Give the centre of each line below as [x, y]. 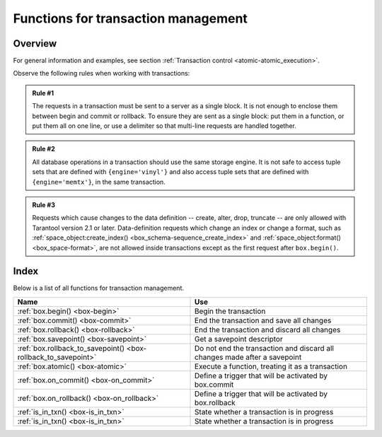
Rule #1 [43, 93]
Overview [35, 43]
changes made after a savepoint [248, 357]
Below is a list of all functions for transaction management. [98, 288]
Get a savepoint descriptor [239, 339]
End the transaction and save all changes [263, 320]
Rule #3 [44, 204]
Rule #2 [44, 149]
